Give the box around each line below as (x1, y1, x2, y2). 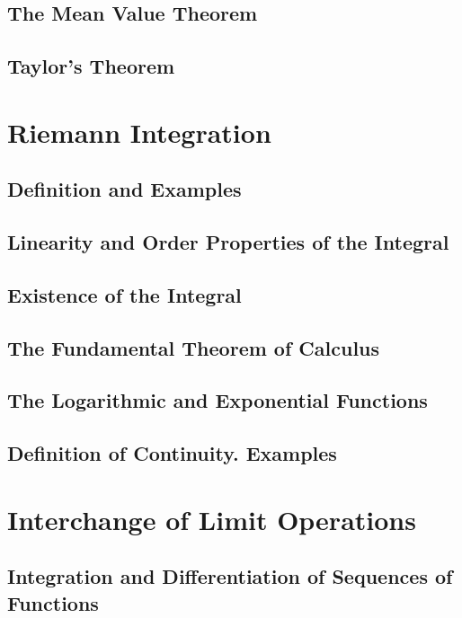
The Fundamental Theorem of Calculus (7, 333, 380, 361)
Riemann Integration (7, 113, 271, 150)
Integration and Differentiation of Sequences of (7, 562, 453, 590)
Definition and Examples (7, 175, 242, 203)
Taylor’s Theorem (7, 52, 175, 80)
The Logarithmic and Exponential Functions (7, 386, 428, 414)
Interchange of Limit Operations (7, 500, 416, 537)
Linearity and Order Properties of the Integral (7, 228, 449, 256)
